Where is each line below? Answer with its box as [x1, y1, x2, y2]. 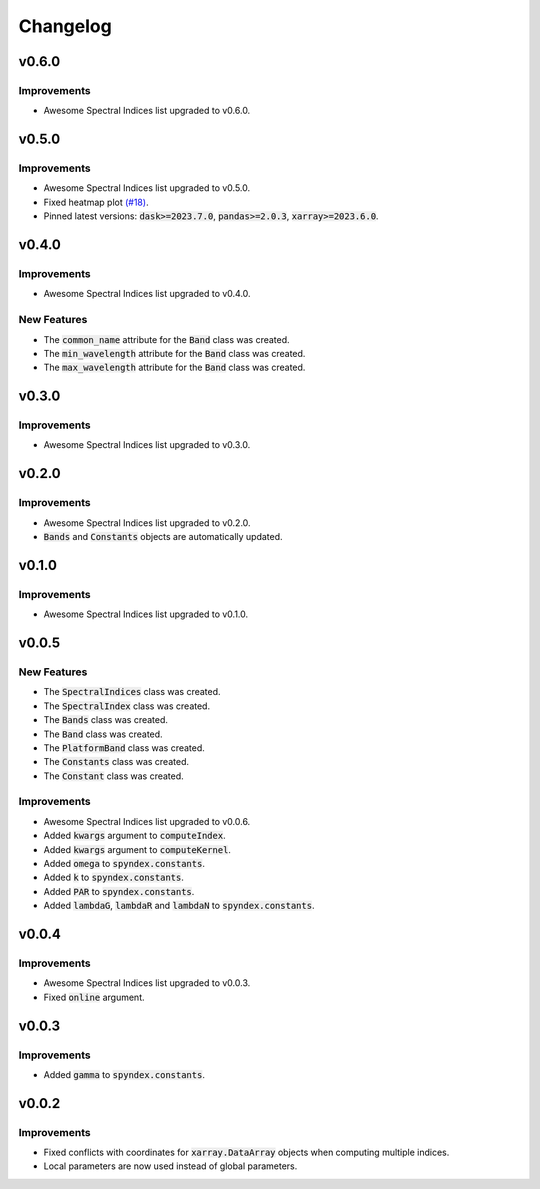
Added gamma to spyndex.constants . [43, 1068, 205, 1080]
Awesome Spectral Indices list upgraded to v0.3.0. [43, 439, 251, 451]
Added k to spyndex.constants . [43, 871, 184, 884]
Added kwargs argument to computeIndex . [43, 830, 226, 842]
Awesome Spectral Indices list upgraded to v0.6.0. [43, 105, 251, 117]
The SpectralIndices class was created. [43, 686, 221, 698]
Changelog [18, 15, 112, 37]
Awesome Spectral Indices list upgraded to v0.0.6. [43, 815, 251, 827]
